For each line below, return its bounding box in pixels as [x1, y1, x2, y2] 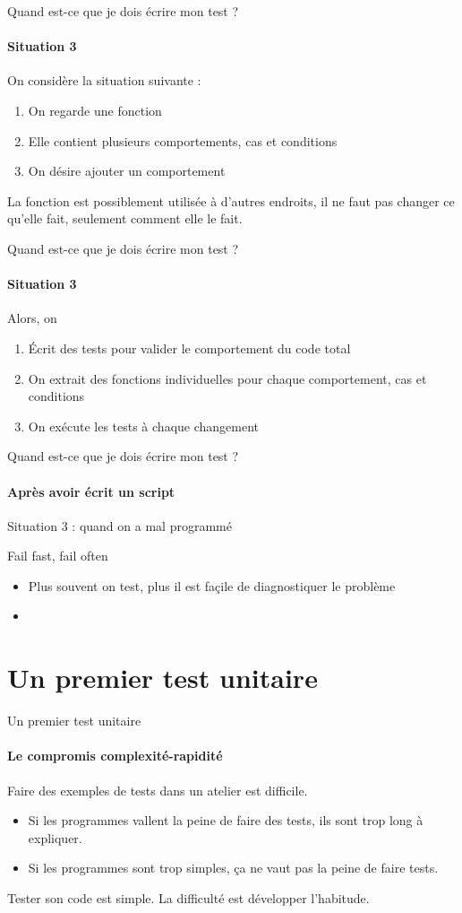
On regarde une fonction [28, 100, 162, 119]
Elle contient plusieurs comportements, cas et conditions [28, 131, 338, 150]
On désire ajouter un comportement [28, 161, 226, 180]
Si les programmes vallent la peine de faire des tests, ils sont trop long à [28, 811, 423, 830]
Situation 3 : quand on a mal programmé [7, 516, 232, 535]
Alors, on [7, 309, 57, 327]
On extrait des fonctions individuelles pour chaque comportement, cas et [28, 369, 427, 387]
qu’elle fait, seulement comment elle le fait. [7, 209, 243, 228]
